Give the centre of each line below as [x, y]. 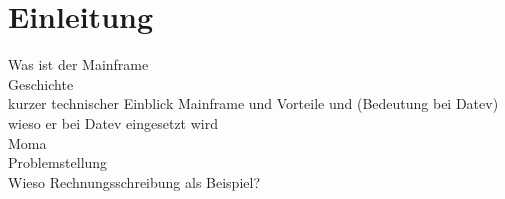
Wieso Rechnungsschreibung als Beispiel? [134, 181]
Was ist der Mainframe [78, 64]
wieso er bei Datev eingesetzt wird [113, 122]
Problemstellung [58, 162]
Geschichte [41, 83]
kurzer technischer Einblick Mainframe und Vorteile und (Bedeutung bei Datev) [253, 103]
